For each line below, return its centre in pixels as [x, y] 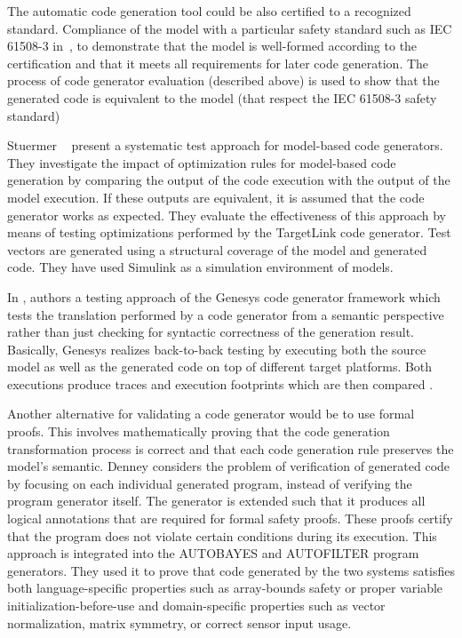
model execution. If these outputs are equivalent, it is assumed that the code [216, 197]
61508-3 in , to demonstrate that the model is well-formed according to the [212, 46]
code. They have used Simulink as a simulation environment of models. [200, 267]
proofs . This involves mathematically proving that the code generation [199, 431]
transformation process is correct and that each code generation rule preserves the [231, 448]
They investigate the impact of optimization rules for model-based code [202, 162]
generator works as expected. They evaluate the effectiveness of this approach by [227, 215]
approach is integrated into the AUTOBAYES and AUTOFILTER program [213, 553]
